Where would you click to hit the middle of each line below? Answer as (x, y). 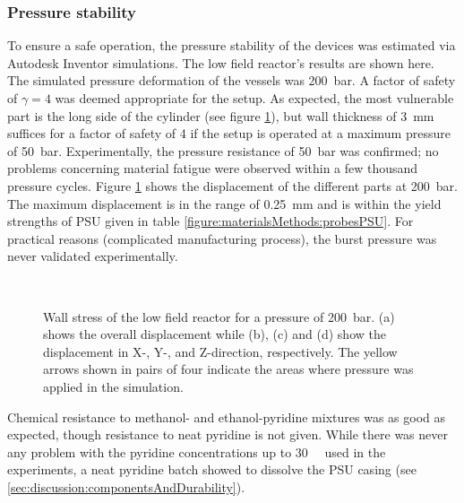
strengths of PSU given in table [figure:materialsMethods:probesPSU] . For (211, 221)
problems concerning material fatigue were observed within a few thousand (213, 168)
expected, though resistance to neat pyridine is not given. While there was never (228, 434)
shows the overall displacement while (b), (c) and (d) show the (215, 334)
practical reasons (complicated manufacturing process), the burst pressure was (222, 238)
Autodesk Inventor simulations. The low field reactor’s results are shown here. (221, 62)
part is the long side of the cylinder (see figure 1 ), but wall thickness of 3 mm (221, 115)
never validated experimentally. (93, 256)
